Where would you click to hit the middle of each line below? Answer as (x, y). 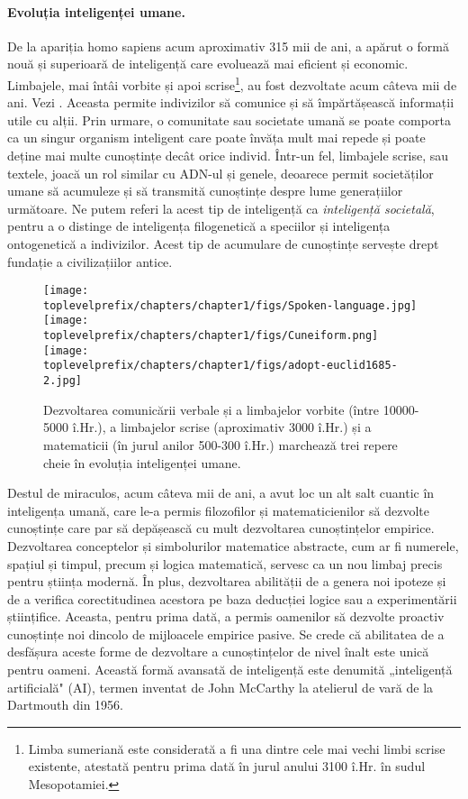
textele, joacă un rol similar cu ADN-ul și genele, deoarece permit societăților (220, 173)
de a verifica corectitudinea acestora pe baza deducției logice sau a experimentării (232, 598)
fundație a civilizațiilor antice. (90, 261)
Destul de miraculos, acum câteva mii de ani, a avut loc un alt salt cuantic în (221, 493)
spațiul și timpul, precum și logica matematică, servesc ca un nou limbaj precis (225, 563)
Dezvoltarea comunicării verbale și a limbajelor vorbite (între (211, 409)
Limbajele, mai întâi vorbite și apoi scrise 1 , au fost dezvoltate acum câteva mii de (232, 83)
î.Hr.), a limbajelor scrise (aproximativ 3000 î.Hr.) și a (222, 427)
